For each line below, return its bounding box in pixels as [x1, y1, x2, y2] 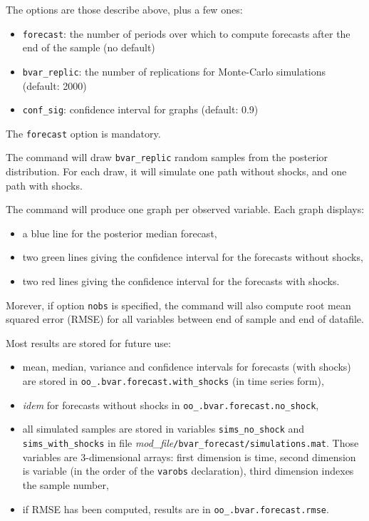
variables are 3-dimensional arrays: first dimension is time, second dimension [22, 449, 356, 464]
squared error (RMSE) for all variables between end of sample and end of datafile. [6, 311, 364, 326]
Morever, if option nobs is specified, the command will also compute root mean [6, 297, 351, 312]
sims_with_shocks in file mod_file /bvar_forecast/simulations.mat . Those [22, 435, 359, 450]
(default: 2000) [22, 78, 87, 93]
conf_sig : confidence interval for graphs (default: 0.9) [22, 102, 259, 117]
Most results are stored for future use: [6, 335, 171, 350]
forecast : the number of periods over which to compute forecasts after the [22, 26, 350, 41]
